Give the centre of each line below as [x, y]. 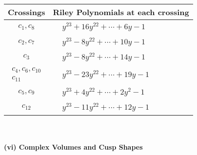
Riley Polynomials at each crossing [121, 12]
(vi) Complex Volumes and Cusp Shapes [73, 147]
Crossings [27, 12]
